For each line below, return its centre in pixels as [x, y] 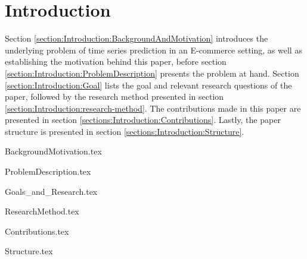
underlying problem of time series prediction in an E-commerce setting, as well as [153, 50]
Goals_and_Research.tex [51, 191]
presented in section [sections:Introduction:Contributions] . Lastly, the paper [143, 120]
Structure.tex [29, 251]
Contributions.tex [37, 231]
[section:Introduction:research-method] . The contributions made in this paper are [153, 108]
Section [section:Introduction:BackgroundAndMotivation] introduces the [137, 38]
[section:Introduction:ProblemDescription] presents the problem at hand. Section [152, 73]
